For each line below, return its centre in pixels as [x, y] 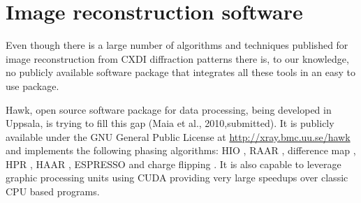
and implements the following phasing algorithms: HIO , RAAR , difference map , [181, 150]
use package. [32, 85]
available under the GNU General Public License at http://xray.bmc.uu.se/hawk [178, 136]
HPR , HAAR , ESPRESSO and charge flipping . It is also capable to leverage [174, 164]
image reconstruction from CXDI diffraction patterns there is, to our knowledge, [177, 58]
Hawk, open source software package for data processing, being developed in [169, 109]
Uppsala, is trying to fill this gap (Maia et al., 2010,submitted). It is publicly [170, 123]
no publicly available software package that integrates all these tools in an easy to [180, 72]
